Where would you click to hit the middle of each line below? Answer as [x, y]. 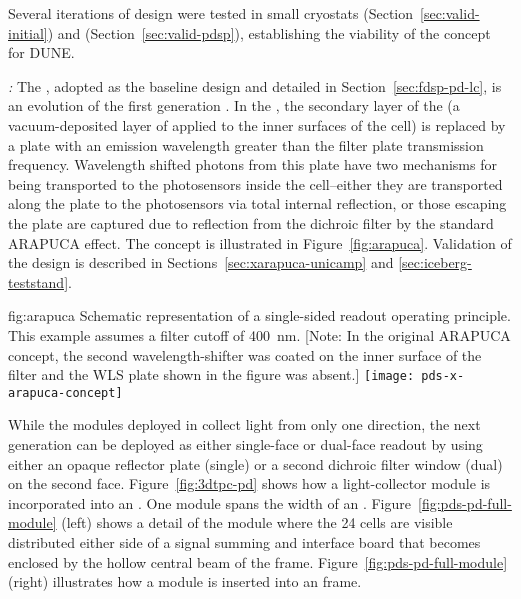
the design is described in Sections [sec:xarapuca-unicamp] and [201, 262]
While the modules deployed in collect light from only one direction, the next [244, 424]
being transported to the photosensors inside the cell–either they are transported [255, 183]
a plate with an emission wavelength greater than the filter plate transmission [246, 144]
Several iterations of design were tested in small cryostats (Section [211, 13]
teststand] [38, 281]
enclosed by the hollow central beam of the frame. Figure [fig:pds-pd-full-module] [258, 561]
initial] [28, 32]
